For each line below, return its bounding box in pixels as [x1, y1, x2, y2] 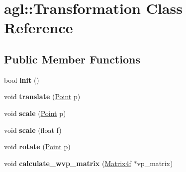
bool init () [4, 74, 39, 85]
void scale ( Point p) [4, 108, 66, 118]
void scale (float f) [4, 124, 62, 135]
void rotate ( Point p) [4, 141, 71, 152]
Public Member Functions [4, 51, 140, 66]
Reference [4, 17, 73, 38]
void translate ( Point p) [4, 91, 81, 102]
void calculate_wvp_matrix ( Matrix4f [4, 158, 131, 168]
